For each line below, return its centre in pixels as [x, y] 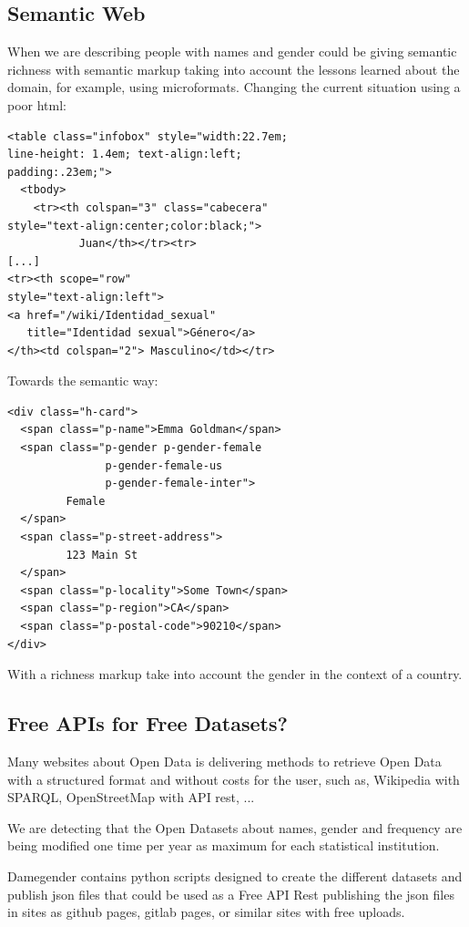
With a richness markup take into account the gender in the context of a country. [235, 674]
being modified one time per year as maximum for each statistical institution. [224, 845]
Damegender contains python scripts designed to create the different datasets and [235, 875]
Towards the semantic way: [83, 381]
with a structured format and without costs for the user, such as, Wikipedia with [234, 779]
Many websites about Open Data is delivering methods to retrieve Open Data [224, 761]
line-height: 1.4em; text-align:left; [125, 154]
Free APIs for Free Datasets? [148, 723]
